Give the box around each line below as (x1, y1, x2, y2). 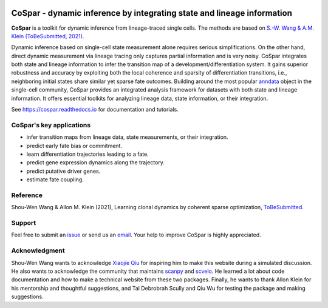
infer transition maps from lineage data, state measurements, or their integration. (26, 133, 228, 141)
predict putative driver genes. (26, 167, 101, 175)
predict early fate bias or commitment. (26, 142, 123, 149)
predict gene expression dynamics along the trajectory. (26, 159, 165, 166)
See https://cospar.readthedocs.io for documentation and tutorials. (11, 106, 179, 113)
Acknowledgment (11, 246, 65, 255)
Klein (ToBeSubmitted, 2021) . (11, 32, 84, 39)
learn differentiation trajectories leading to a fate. (26, 150, 149, 158)
